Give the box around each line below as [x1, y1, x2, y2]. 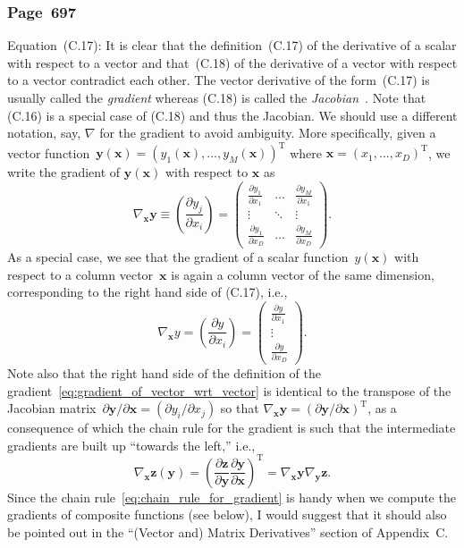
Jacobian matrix [7, 399, 97, 417]
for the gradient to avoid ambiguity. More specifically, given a [99, 123, 436, 142]
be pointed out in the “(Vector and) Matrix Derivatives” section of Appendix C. [7, 523, 449, 542]
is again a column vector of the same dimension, [171, 265, 434, 283]
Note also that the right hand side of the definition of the [7, 364, 321, 382]
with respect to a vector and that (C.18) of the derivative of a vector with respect [7, 53, 458, 72]
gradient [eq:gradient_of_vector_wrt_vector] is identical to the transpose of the [7, 381, 451, 400]
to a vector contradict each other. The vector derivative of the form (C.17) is [7, 71, 430, 89]
